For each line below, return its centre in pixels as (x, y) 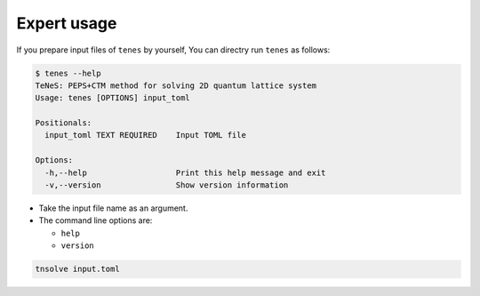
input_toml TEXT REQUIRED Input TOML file (145, 135)
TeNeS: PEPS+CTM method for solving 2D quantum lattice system (176, 85)
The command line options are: (96, 220)
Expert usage (67, 23)
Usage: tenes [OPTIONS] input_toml (112, 98)
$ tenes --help (68, 73)
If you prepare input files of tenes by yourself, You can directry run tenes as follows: (173, 50)
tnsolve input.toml (77, 269)
